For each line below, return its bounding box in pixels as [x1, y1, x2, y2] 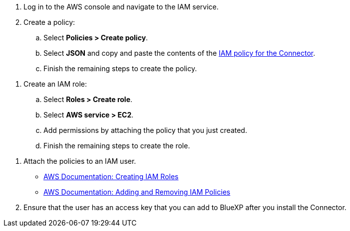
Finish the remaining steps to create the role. [43, 141, 190, 150]
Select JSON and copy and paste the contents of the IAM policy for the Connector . [43, 49, 316, 57]
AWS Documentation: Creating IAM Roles [43, 172, 179, 181]
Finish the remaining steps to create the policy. [43, 64, 197, 73]
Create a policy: [23, 18, 75, 26]
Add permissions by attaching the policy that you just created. [43, 126, 247, 134]
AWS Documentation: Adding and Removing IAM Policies [43, 188, 231, 196]
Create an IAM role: [23, 80, 87, 88]
